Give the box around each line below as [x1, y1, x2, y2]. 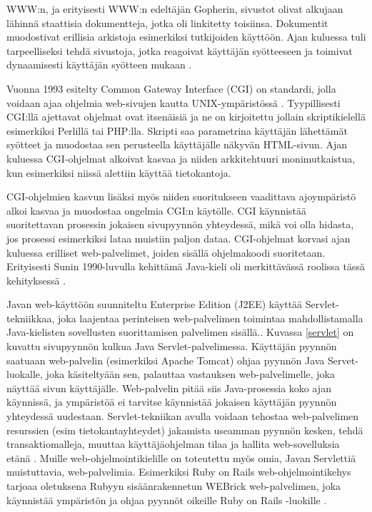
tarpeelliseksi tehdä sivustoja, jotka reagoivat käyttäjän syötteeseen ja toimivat [6, 43, 353, 58]
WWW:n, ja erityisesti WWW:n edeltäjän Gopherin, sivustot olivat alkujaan [6, 1, 343, 16]
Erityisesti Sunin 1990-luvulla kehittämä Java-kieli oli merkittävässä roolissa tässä [6, 259, 366, 274]
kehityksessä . [6, 272, 66, 287]
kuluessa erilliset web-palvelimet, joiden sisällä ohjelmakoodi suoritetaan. [6, 245, 326, 260]
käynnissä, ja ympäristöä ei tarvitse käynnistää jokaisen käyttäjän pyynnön [6, 394, 337, 409]
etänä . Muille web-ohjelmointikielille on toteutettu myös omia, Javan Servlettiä [6, 450, 356, 465]
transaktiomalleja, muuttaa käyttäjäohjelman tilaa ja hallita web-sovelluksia [6, 436, 340, 451]
